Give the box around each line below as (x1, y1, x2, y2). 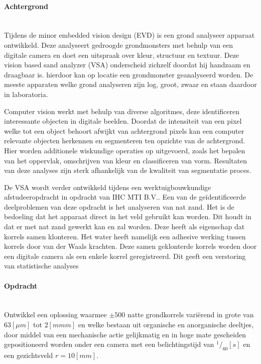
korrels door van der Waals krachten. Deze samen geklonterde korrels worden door (4, 241, 257, 251)
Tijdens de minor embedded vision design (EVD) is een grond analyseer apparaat (4, 30, 255, 40)
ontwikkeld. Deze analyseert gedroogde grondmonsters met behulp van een (4, 39, 233, 50)
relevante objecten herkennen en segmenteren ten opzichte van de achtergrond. (4, 135, 245, 146)
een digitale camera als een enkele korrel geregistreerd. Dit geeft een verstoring (4, 250, 246, 261)
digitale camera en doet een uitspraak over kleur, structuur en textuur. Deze (4, 49, 239, 60)
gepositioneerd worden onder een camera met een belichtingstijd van (4, 339, 214, 349)
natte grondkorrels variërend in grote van (127, 309, 254, 320)
